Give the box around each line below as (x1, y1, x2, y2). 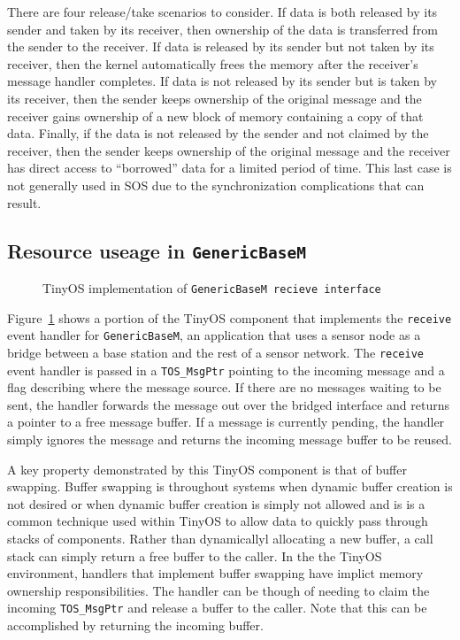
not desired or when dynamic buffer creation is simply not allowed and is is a (7, 494, 425, 513)
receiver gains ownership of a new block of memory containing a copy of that (7, 106, 424, 125)
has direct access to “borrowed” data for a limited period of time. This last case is (7, 158, 452, 177)
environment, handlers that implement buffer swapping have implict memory (7, 564, 424, 582)
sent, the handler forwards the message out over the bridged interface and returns (7, 395, 450, 413)
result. (7, 193, 42, 212)
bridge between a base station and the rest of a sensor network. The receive (7, 343, 425, 361)
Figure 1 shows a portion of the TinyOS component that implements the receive (7, 308, 452, 327)
